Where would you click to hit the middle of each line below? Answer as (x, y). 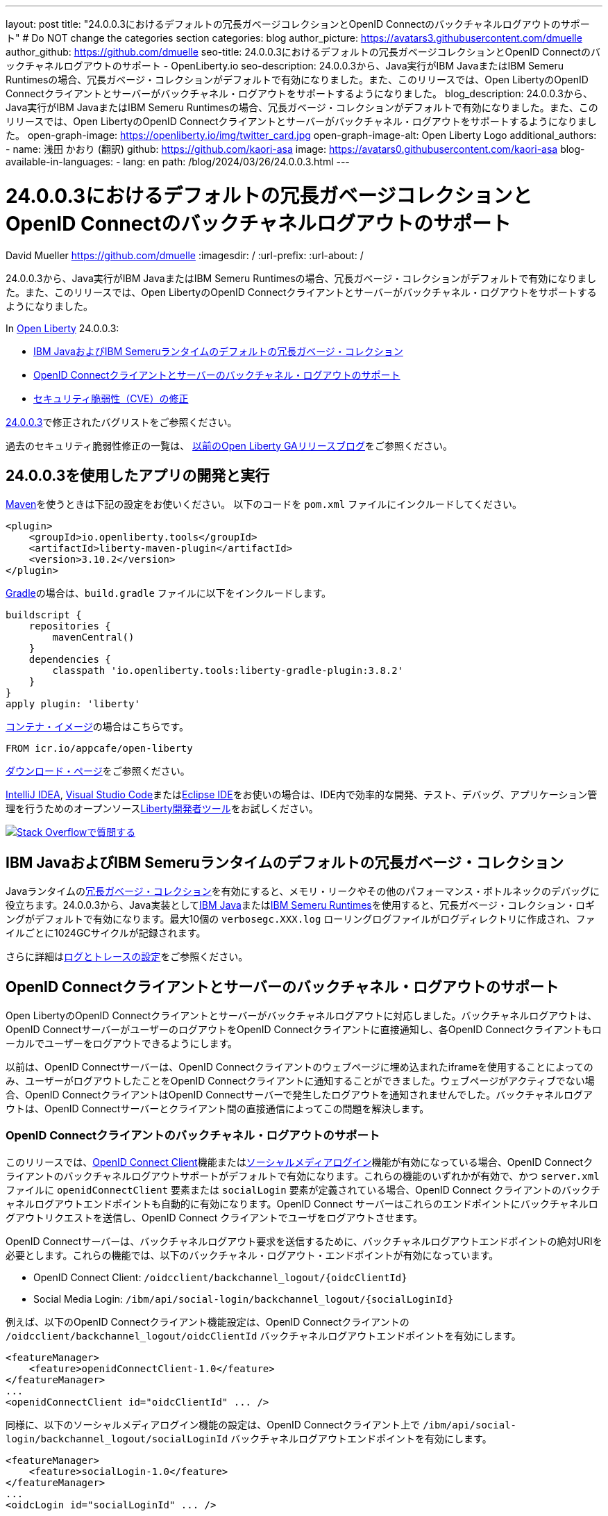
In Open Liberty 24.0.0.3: (62, 328)
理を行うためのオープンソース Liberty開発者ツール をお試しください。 (162, 809)
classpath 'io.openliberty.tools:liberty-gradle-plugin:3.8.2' (228, 671)
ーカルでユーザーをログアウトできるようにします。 (122, 1044)
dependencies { (70, 660)
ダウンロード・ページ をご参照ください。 (98, 771)
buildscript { (44, 615)
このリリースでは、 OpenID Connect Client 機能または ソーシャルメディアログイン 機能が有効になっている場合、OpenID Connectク (299, 1162)
